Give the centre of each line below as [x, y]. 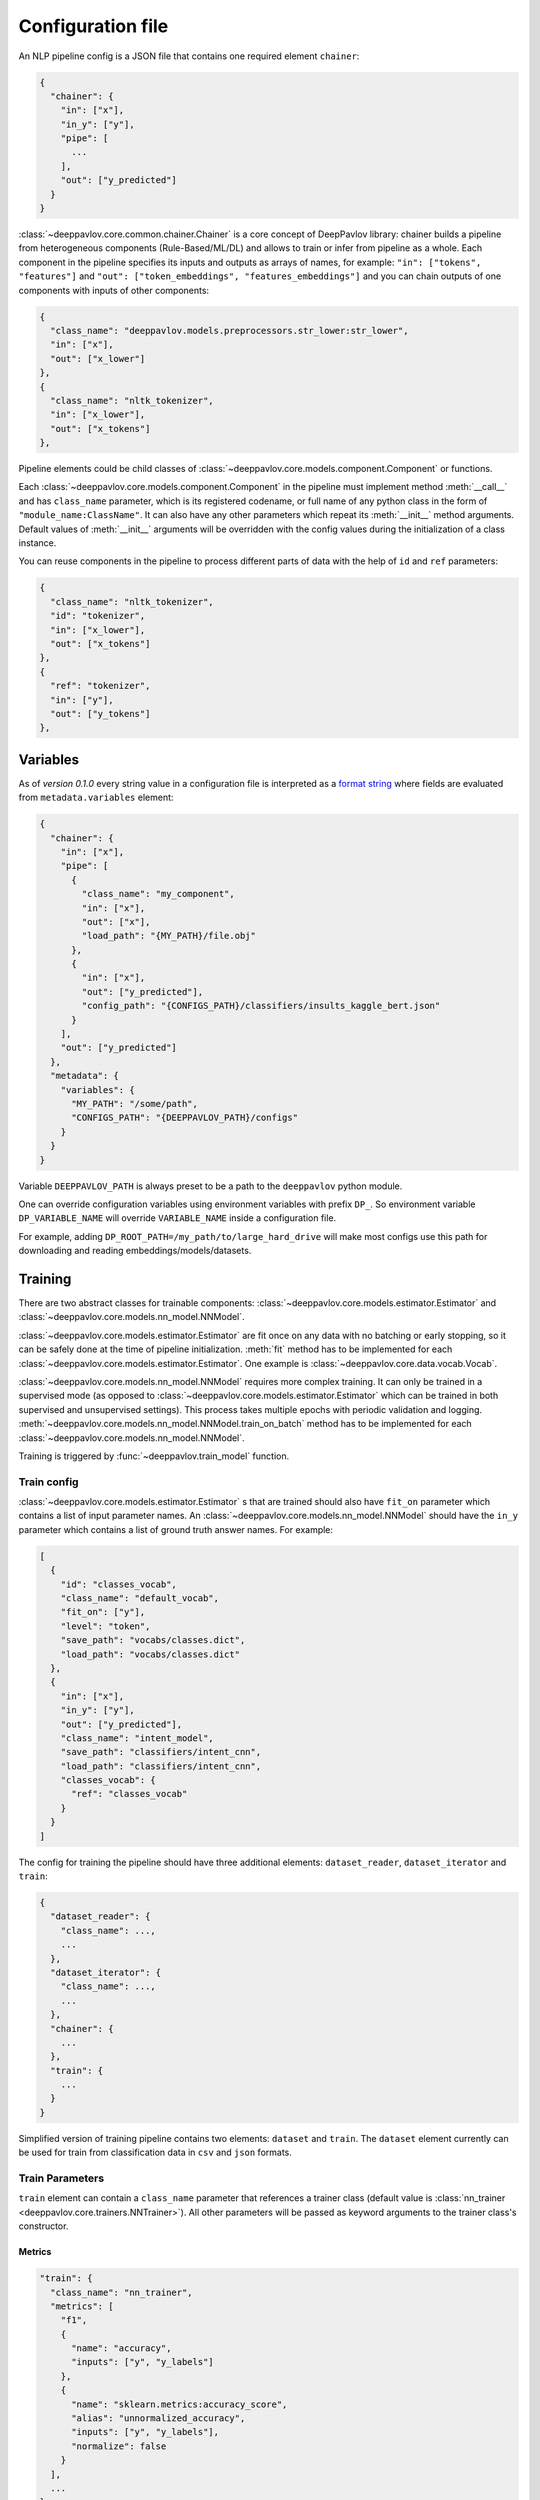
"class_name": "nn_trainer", [122, 2292]
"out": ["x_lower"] [98, 358]
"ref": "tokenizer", [100, 686]
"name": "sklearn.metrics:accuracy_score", [179, 2404]
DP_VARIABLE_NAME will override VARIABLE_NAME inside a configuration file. [177, 1218]
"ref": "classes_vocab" [129, 1794]
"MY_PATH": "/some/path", [135, 1103]
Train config [48, 1482]
